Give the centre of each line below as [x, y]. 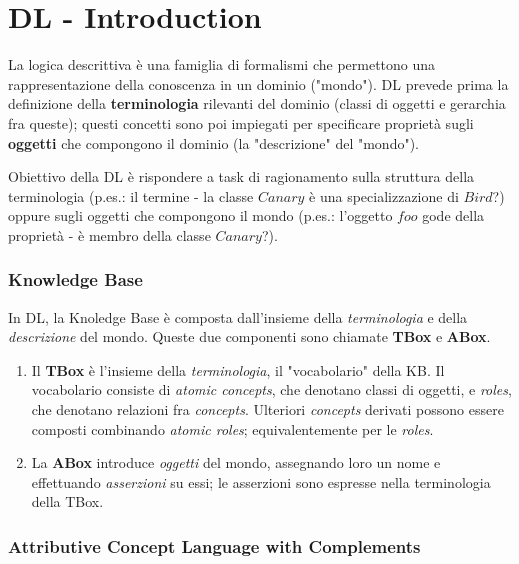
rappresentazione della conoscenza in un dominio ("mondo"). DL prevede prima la [258, 83]
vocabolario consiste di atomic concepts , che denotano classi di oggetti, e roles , [271, 389]
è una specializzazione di [384, 195]
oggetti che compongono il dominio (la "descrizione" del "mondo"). [214, 142]
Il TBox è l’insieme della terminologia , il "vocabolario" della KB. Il [238, 369]
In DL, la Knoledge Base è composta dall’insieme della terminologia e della [238, 316]
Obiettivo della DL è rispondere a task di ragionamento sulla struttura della [241, 176]
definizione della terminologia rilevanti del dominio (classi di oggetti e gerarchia [257, 103]
